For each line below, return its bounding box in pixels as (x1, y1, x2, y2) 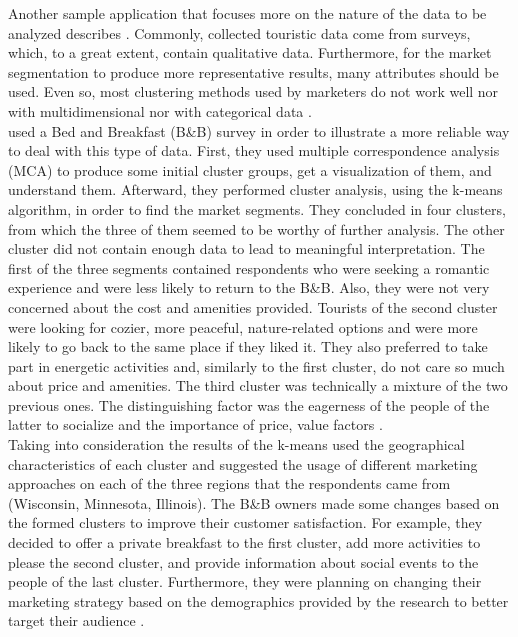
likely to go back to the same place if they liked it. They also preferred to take (8, 336, 488, 357)
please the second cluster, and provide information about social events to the (8, 551, 479, 572)
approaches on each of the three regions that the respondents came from (8, 473, 451, 494)
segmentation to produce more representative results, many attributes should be (8, 61, 499, 82)
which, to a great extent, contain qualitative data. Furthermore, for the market (8, 42, 492, 63)
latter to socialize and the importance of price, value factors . (8, 414, 383, 435)
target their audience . (8, 610, 145, 631)
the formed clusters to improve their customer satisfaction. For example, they (8, 512, 483, 533)
